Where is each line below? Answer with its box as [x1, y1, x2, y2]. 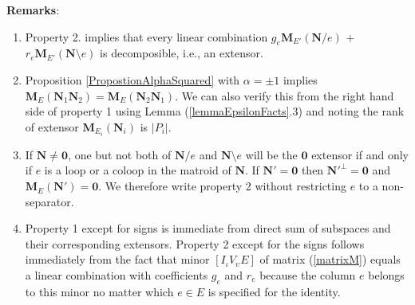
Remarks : [6, 2, 60, 18]
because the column [259, 267, 356, 283]
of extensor [25, 118, 79, 135]
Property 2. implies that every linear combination [25, 28, 268, 45]
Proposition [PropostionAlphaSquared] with [25, 71, 240, 88]
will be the [245, 146, 298, 162]
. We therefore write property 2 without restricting [98, 178, 346, 194]
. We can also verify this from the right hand [175, 87, 394, 104]
